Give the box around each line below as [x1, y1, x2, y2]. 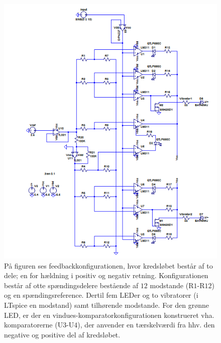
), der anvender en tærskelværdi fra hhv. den [77, 319, 215, 330]
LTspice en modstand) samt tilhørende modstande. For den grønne [4, 300, 209, 310]
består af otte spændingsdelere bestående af [4, 280, 139, 290]
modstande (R [150, 280, 194, 290]
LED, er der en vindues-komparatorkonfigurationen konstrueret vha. [4, 309, 214, 320]
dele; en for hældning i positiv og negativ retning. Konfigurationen [4, 270, 208, 281]
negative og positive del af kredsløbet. [4, 329, 121, 339]
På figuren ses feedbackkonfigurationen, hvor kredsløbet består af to [4, 260, 213, 271]
